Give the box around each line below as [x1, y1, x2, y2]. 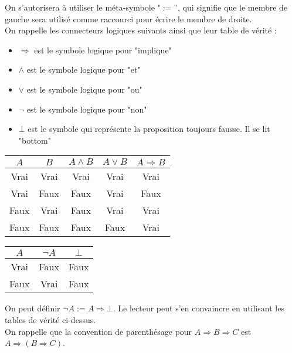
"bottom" [18, 134, 51, 146]
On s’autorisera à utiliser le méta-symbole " [5, 1, 161, 13]
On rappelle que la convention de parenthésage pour [5, 325, 192, 337]
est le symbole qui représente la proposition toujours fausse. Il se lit [28, 123, 270, 135]
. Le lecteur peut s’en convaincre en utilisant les [113, 302, 284, 314]
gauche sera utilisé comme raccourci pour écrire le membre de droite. [5, 12, 252, 25]
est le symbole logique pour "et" [26, 63, 141, 76]
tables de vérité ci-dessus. [5, 313, 96, 325]
